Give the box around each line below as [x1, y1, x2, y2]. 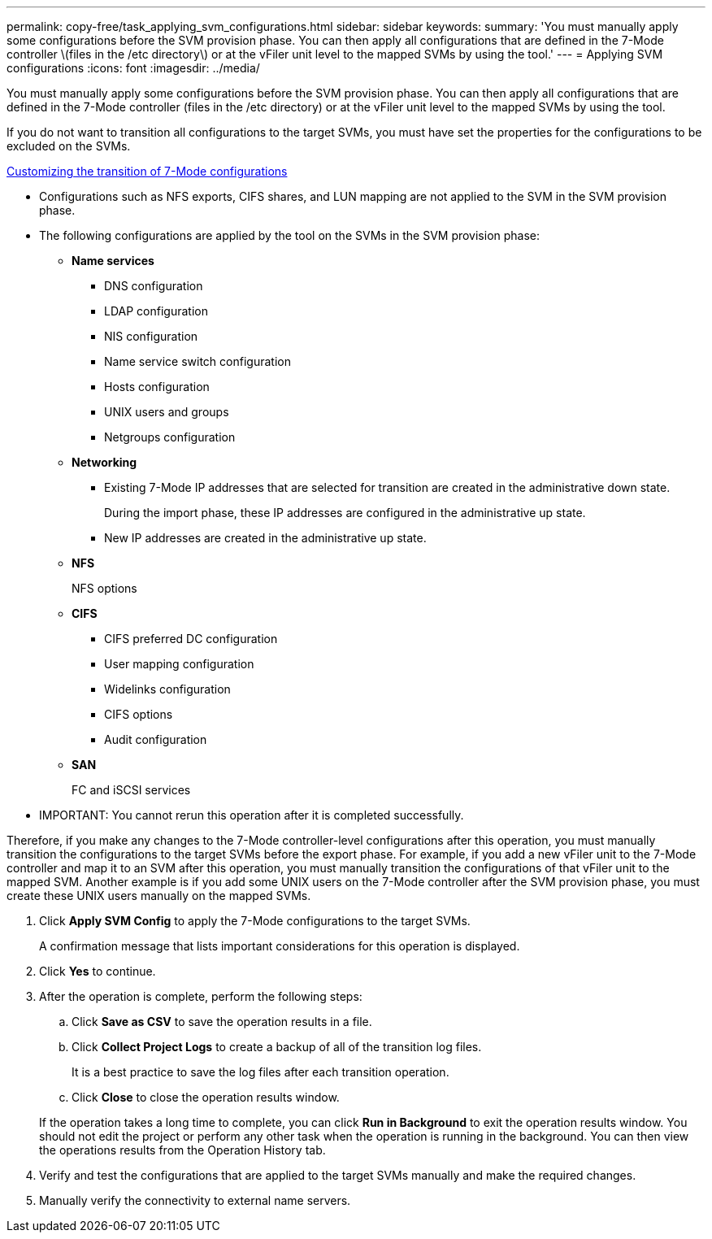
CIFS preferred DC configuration [104, 632, 278, 646]
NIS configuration [104, 329, 198, 343]
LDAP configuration [104, 304, 208, 318]
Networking [72, 455, 137, 469]
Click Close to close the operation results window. [72, 1090, 340, 1104]
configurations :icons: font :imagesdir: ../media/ [7, 61, 260, 75]
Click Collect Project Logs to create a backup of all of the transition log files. [72, 1040, 482, 1054]
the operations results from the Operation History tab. [39, 1143, 326, 1157]
